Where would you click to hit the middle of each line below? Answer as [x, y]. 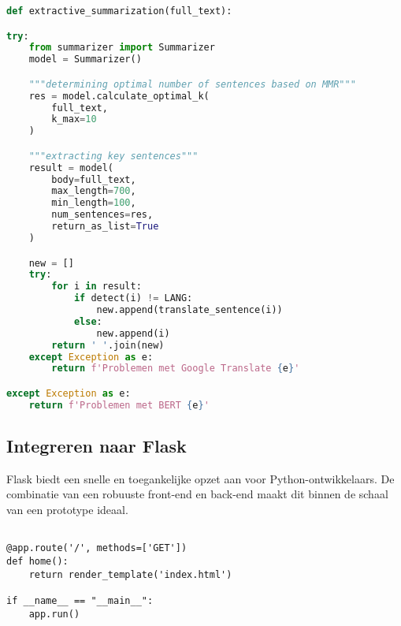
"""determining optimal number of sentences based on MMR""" [192, 84]
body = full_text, [94, 179]
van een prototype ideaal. [67, 510]
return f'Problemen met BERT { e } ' [119, 405]
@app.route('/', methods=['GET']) [97, 548]
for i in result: [97, 287]
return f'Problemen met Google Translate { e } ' [176, 369]
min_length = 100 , [94, 203]
